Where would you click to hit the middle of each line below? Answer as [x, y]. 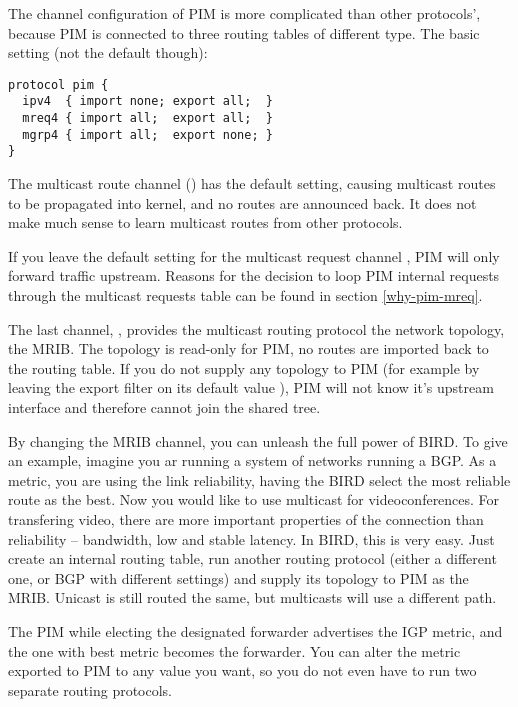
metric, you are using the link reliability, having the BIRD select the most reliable [259, 479]
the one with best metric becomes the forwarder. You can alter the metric [234, 650]
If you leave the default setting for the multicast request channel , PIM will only [254, 255]
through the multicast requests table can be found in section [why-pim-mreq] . [245, 295]
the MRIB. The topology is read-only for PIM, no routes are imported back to [248, 348]
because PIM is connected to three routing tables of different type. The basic [244, 32]
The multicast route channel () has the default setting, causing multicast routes [252, 183]
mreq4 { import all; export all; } [147, 118]
